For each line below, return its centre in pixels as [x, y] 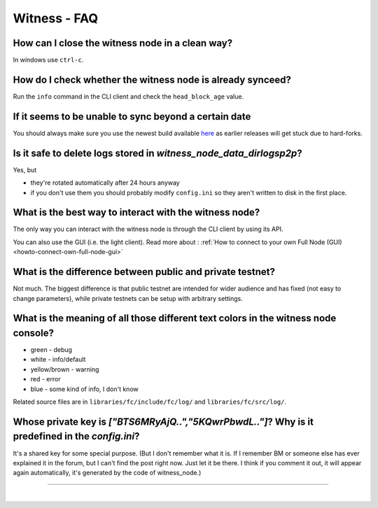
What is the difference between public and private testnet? [144, 272]
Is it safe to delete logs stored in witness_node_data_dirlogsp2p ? [157, 153]
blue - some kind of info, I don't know [85, 389]
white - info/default [58, 360]
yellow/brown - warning [65, 369]
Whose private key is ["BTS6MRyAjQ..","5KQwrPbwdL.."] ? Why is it [163, 422]
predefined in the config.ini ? [76, 436]
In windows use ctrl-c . [48, 60]
